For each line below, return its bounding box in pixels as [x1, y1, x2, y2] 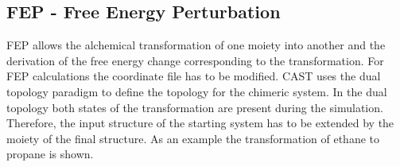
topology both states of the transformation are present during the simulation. [6, 99, 383, 115]
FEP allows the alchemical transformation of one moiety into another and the [6, 37, 386, 53]
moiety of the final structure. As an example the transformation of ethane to [6, 130, 379, 146]
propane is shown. [6, 146, 94, 162]
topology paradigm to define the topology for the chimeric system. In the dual [6, 83, 387, 99]
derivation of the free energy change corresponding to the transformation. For [6, 52, 384, 68]
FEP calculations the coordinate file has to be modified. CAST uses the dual [6, 68, 381, 84]
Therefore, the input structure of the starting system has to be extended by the [6, 115, 394, 131]
